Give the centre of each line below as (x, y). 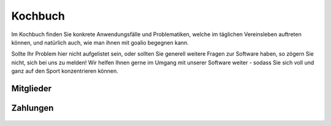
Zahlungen (32, 108)
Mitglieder (32, 88)
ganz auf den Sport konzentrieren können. (65, 71)
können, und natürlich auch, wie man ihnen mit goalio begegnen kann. (100, 42)
